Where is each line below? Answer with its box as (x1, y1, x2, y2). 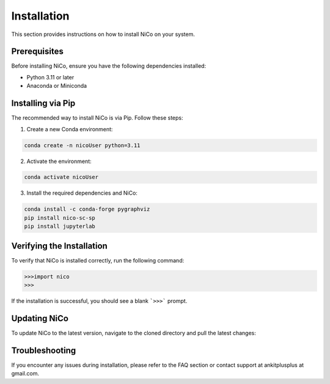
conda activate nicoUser (24, 174, 99, 181)
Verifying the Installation (11, 241, 108, 251)
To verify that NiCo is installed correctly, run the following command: (11, 256, 185, 264)
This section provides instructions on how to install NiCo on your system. (11, 31, 195, 38)
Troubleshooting (11, 345, 76, 355)
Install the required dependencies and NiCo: (26, 189, 137, 197)
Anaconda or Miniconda (26, 82, 87, 90)
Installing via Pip (11, 98, 76, 109)
